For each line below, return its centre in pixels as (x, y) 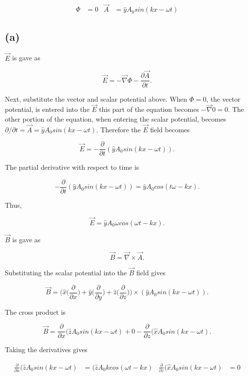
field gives (151, 273)
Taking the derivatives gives (46, 349)
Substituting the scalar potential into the (66, 273)
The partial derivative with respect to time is (72, 167)
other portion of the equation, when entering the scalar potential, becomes (116, 118)
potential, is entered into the (47, 109)
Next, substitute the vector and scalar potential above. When (96, 98)
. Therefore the (118, 129)
